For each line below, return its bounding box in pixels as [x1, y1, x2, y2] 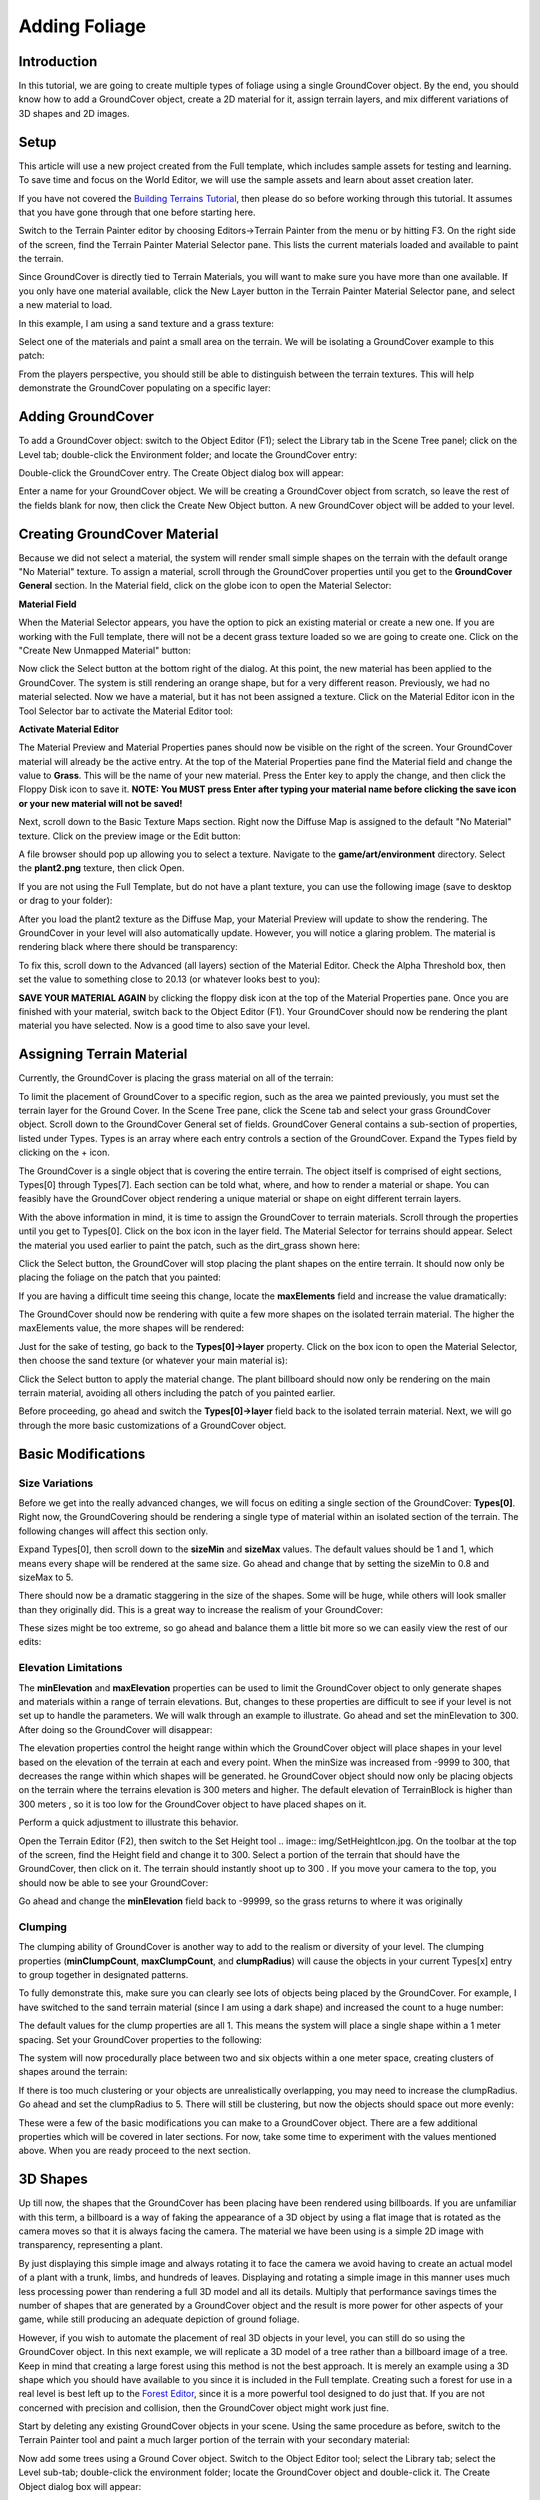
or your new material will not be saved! [18, 797, 183, 809]
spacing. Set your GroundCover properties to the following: [18, 2033, 262, 2045]
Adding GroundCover [18, 408, 155, 425]
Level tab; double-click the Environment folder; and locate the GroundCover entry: [18, 448, 358, 460]
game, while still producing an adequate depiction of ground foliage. [18, 2313, 300, 2325]
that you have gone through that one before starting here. [18, 206, 256, 218]
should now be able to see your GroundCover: [18, 1876, 209, 1889]
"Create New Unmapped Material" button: [18, 644, 192, 656]
